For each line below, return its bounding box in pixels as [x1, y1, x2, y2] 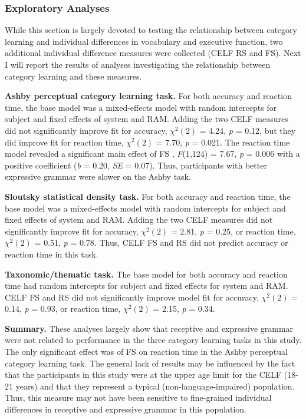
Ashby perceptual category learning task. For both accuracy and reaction [5, 90, 292, 102]
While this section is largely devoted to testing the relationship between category [5, 24, 297, 36]
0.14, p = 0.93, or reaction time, [5, 302, 121, 315]
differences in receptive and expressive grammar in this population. [5, 403, 247, 415]
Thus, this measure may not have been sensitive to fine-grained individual [5, 391, 272, 404]
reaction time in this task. [5, 248, 98, 260]
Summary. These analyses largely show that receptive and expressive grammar [5, 322, 294, 334]
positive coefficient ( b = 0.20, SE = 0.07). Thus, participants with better [5, 159, 267, 171]
